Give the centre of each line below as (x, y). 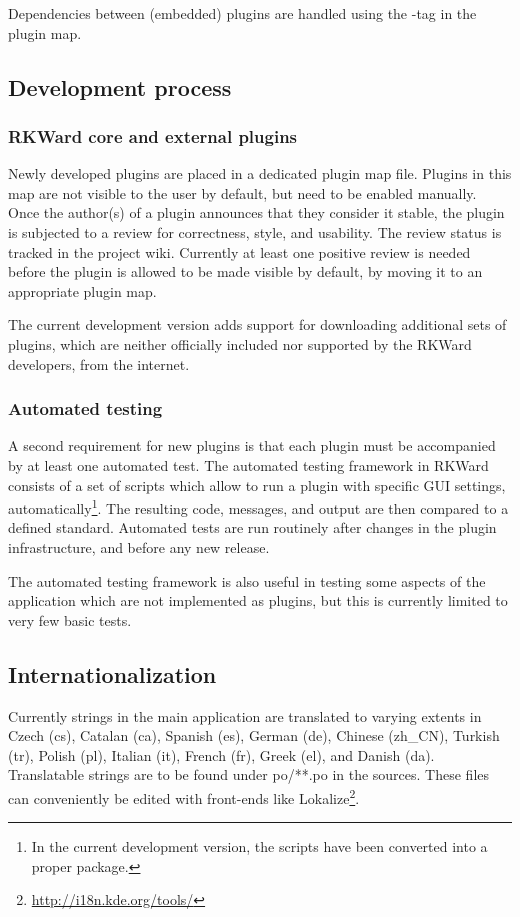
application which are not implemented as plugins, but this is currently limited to (258, 600)
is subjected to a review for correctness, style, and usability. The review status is (255, 231)
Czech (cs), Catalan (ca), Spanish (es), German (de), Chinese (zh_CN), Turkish (254, 735)
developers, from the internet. (99, 363)
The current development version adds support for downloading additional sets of (257, 324)
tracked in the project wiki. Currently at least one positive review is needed (239, 251)
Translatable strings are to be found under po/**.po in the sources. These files (249, 774)
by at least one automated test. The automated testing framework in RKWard (248, 464)
